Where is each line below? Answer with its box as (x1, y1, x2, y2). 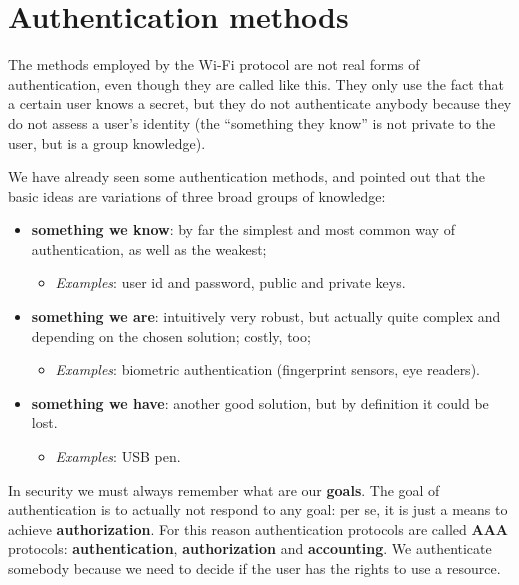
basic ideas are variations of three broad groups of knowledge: (8, 185, 386, 206)
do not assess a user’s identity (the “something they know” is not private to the (8, 112, 496, 133)
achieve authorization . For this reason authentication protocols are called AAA (8, 518, 508, 539)
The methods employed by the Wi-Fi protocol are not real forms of (8, 54, 420, 75)
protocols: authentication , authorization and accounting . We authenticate (8, 538, 492, 559)
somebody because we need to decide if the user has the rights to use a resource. (8, 558, 501, 578)
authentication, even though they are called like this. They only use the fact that (8, 73, 505, 94)
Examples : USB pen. (55, 446, 181, 467)
